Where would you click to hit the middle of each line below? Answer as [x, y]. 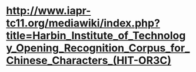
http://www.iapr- [49, 11]
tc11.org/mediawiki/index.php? [83, 23]
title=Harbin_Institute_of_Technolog [96, 36]
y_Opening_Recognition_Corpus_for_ [98, 48]
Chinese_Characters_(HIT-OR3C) [89, 61]
